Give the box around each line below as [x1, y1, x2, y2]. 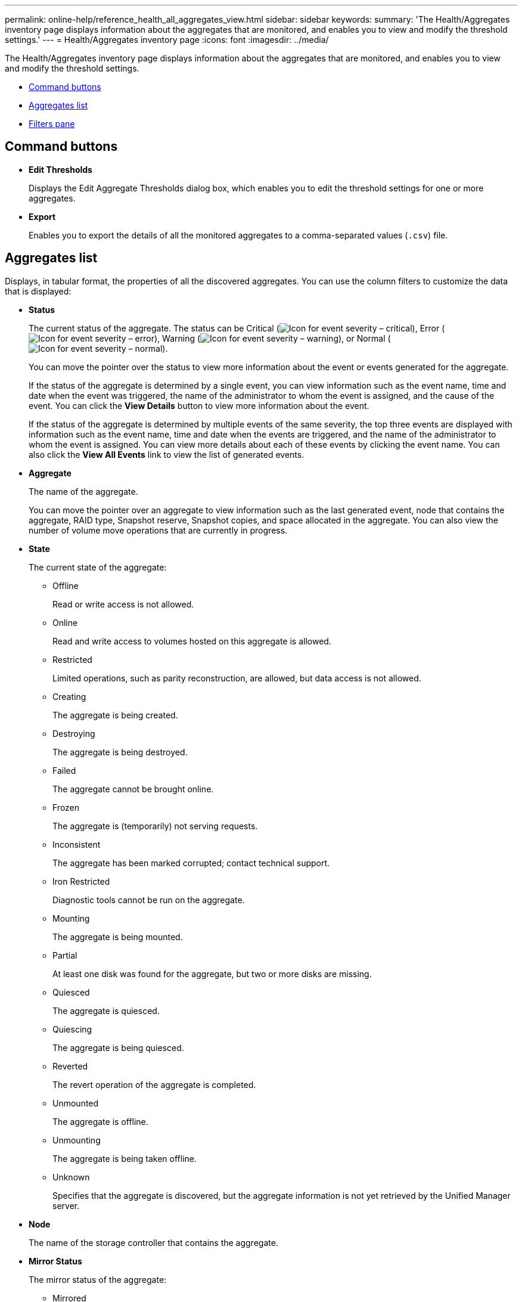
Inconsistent [52, 839, 101, 850]
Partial [52, 950, 77, 960]
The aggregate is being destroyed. [52, 746, 188, 757]
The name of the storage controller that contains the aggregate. [29, 1237, 278, 1248]
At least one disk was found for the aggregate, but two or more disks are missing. [52, 968, 372, 979]
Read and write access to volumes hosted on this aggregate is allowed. [52, 635, 331, 646]
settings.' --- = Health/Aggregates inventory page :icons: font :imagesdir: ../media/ [5, 35, 329, 45]
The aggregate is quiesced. [52, 1005, 160, 1016]
